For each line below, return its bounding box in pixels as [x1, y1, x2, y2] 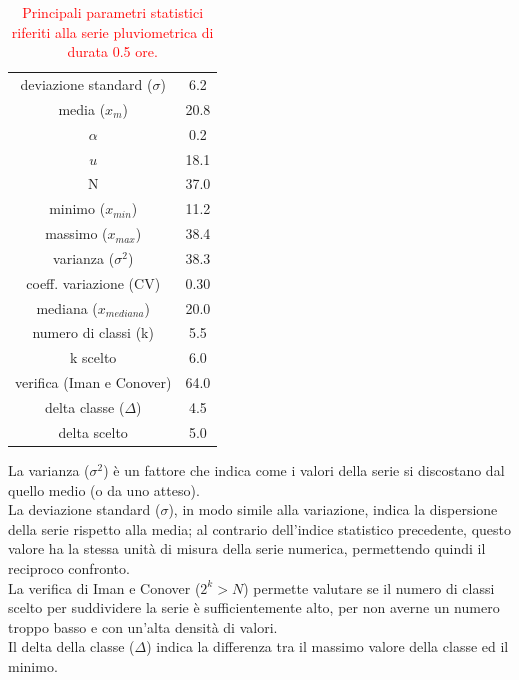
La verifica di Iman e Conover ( [8, 577, 201, 598]
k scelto [70, 347, 117, 368]
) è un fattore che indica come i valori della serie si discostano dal [103, 459, 505, 480]
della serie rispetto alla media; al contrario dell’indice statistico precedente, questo [8, 518, 512, 539]
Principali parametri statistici [22, 2, 204, 22]
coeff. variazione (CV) [26, 272, 161, 293]
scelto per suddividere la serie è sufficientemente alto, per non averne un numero [8, 597, 500, 618]
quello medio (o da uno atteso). [8, 479, 200, 500]
